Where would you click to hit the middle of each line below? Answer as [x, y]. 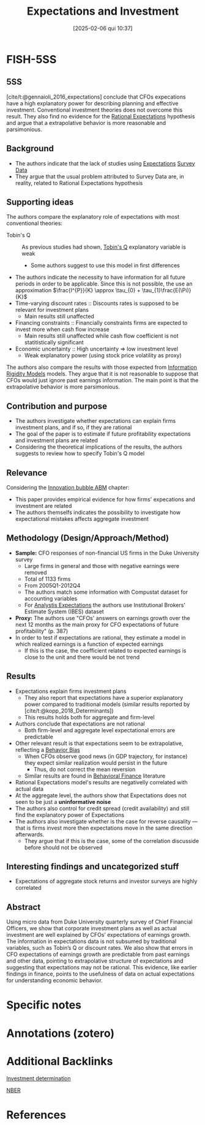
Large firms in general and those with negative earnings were [102, 566]
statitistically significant [54, 343]
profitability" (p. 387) [42, 631]
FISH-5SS [32, 59]
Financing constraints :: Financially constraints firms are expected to [101, 323]
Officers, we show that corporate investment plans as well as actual [92, 928]
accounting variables [51, 598]
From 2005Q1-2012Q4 [52, 585]
